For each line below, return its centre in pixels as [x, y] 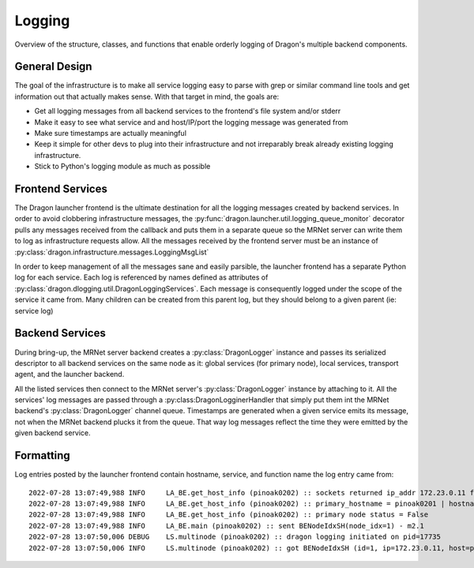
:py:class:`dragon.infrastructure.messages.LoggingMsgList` [112, 252]
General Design [53, 67]
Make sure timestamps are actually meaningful [111, 134]
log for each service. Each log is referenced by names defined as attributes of [141, 277]
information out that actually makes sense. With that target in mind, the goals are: [147, 96]
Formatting [42, 455]
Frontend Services [61, 189]
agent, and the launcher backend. [70, 374]
